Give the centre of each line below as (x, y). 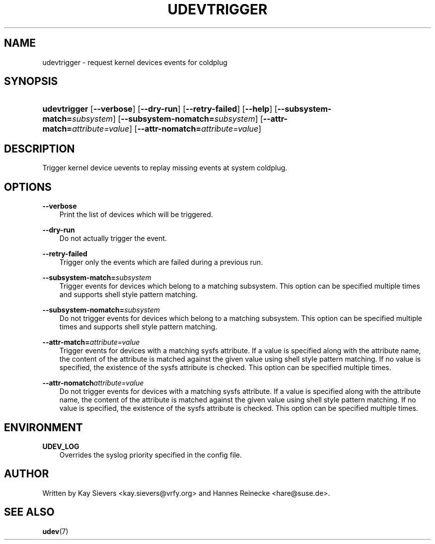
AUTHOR (27, 474)
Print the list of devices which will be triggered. (136, 215)
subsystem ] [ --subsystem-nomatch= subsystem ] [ (168, 119)
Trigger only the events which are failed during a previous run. (161, 262)
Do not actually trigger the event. (113, 238)
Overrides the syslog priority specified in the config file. (150, 455)
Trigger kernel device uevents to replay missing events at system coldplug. (165, 168)
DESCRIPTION (39, 149)
